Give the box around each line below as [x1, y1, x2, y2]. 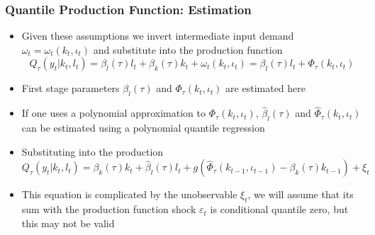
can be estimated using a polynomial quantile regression [21, 120, 265, 135]
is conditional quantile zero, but [210, 202, 349, 217]
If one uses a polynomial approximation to [21, 105, 206, 120]
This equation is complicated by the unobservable [21, 187, 237, 202]
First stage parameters [21, 81, 120, 96]
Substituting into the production [21, 144, 164, 159]
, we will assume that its [247, 187, 354, 202]
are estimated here [225, 81, 306, 96]
